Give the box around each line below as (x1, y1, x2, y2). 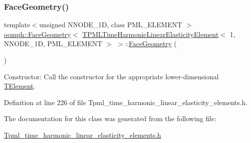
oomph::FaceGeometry (4, 29, 71, 39)
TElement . (4, 81, 36, 91)
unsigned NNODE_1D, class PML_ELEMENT (39, 19, 182, 30)
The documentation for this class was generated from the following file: (4, 113, 216, 124)
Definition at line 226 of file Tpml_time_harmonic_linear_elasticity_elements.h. (4, 97, 248, 107)
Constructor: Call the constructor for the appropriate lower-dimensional (4, 71, 219, 81)
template (4, 19, 30, 30)
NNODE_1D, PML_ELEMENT (4, 38, 103, 49)
